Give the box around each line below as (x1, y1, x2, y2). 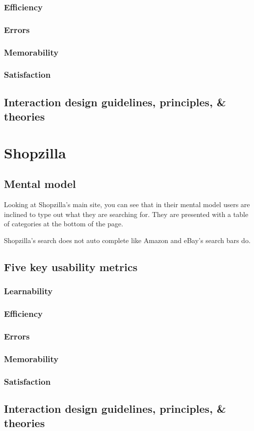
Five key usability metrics (4, 259, 138, 274)
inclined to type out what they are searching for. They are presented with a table (4, 209, 249, 219)
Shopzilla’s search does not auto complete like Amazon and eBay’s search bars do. (4, 235, 251, 245)
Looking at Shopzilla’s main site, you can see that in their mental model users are (4, 199, 250, 210)
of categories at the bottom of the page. (4, 218, 124, 229)
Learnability (4, 285, 53, 297)
